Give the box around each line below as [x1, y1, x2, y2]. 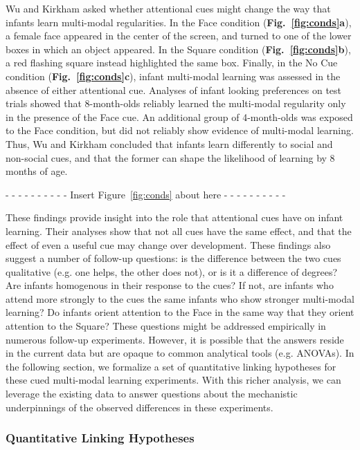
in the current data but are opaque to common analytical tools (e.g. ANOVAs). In [6, 346, 354, 360]
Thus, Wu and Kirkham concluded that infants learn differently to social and [6, 136, 333, 151]
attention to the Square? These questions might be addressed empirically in [6, 319, 326, 333]
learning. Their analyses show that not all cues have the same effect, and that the [6, 223, 352, 238]
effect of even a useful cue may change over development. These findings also [6, 237, 331, 252]
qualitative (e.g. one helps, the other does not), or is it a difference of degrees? [6, 264, 338, 279]
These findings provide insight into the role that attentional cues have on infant [6, 210, 343, 225]
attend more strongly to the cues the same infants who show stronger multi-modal [6, 291, 354, 306]
